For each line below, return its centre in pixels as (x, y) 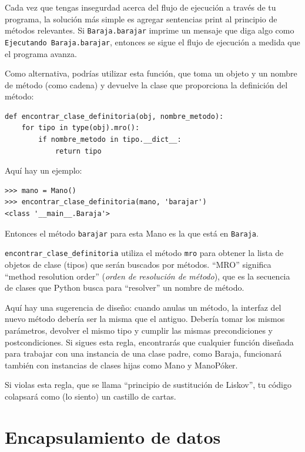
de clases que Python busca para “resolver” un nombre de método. (125, 288)
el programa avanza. (41, 53)
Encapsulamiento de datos (113, 436)
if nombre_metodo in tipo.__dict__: (110, 140)
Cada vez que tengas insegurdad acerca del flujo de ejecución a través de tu (140, 7)
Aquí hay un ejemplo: (43, 170)
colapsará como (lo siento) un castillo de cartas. (91, 396)
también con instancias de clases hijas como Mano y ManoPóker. (121, 365)
